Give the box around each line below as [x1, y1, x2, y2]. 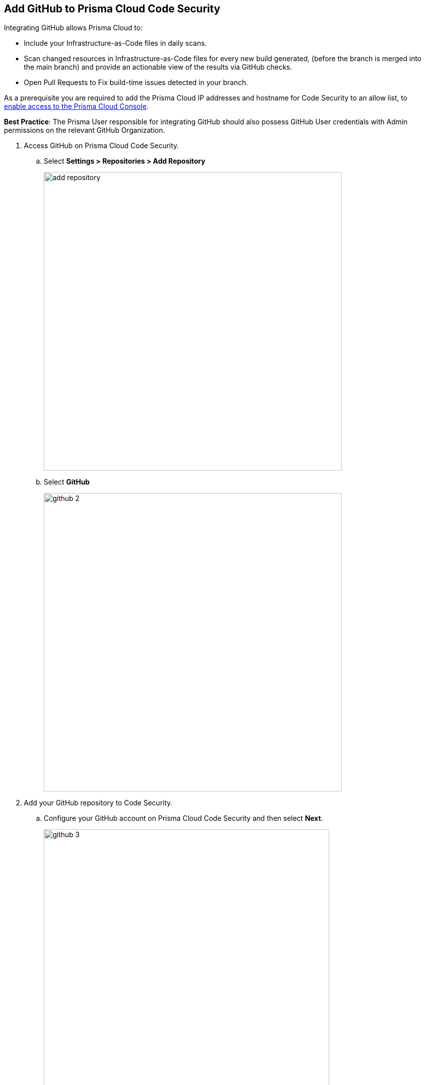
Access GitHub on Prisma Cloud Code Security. [24, 141, 179, 150]
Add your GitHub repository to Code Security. [24, 798, 173, 807]
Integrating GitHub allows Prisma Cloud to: [4, 23, 143, 32]
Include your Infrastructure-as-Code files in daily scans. [24, 39, 207, 48]
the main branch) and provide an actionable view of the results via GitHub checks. [24, 63, 292, 72]
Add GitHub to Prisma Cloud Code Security [4, 2, 220, 15]
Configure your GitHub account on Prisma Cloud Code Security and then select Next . [44, 814, 323, 823]
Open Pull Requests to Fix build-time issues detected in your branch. [24, 78, 248, 87]
